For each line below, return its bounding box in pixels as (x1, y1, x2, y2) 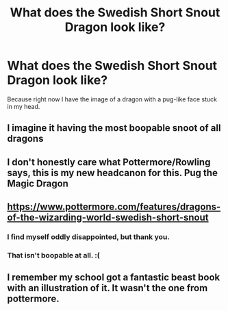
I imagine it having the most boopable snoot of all (7, 122, 221, 134)
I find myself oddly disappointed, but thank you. (7, 232, 170, 242)
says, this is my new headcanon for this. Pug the (7, 166, 218, 179)
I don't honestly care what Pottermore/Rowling (7, 156, 211, 168)
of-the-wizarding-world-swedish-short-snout (7, 212, 209, 223)
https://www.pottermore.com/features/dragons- (7, 201, 221, 213)
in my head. (7, 102, 40, 110)
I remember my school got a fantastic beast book (7, 272, 220, 284)
